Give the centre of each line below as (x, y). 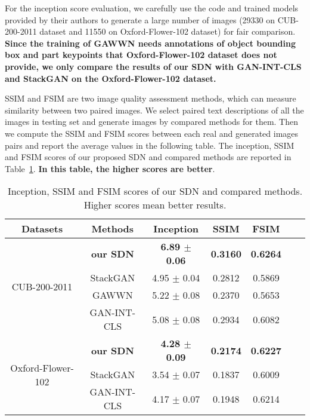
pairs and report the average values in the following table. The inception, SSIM (150, 145)
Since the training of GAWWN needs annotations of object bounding (150, 43)
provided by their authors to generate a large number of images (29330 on (140, 19)
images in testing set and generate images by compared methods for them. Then (152, 122)
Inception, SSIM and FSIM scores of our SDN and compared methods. (155, 191)
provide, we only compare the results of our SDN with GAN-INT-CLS (153, 66)
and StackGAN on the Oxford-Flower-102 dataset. (111, 78)
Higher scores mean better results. (155, 205)
